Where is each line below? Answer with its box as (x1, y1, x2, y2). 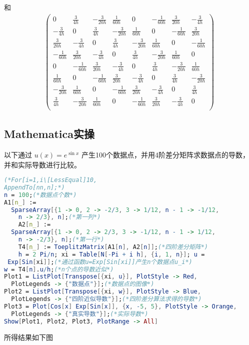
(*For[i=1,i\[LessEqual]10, (4, 176, 97, 184)
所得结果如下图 (4, 331, 53, 342)
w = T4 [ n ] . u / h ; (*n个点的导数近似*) (4, 265, 114, 273)
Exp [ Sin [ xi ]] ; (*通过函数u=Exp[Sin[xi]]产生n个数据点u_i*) (7, 258, 192, 265)
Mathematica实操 (4, 126, 94, 141)
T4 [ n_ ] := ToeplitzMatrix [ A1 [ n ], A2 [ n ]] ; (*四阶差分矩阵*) (18, 243, 208, 250)
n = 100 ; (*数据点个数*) (4, 191, 77, 198)
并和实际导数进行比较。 (4, 159, 81, 169)
